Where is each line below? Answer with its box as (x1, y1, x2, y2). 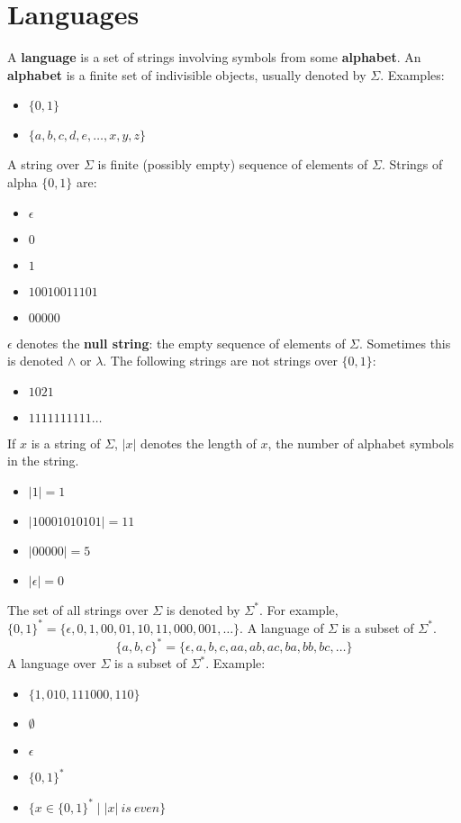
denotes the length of (140, 433, 257, 452)
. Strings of (381, 155, 443, 174)
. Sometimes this (359, 333, 451, 352)
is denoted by (166, 600, 240, 619)
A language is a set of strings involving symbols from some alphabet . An (7, 48, 421, 67)
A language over (7, 654, 96, 673)
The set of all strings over (7, 600, 149, 619)
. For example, (258, 600, 339, 619)
